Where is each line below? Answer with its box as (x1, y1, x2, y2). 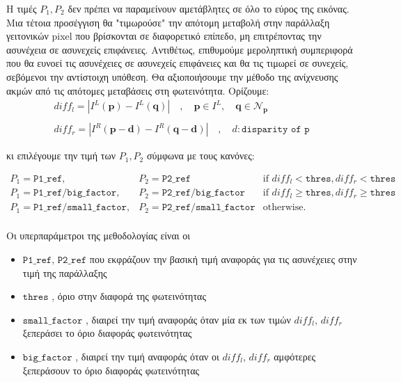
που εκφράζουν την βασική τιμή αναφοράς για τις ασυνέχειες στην (89, 252, 357, 266)
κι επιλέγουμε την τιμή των (6, 148, 116, 163)
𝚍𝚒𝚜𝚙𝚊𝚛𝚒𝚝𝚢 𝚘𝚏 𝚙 (242, 125, 310, 135)
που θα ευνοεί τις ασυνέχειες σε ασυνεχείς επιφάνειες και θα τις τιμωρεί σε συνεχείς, (6, 56, 349, 70)
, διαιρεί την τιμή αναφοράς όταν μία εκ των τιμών (85, 312, 291, 326)
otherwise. (262, 202, 306, 213)
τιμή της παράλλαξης (22, 265, 107, 280)
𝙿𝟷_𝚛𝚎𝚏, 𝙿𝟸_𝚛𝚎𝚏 (22, 255, 87, 266)
